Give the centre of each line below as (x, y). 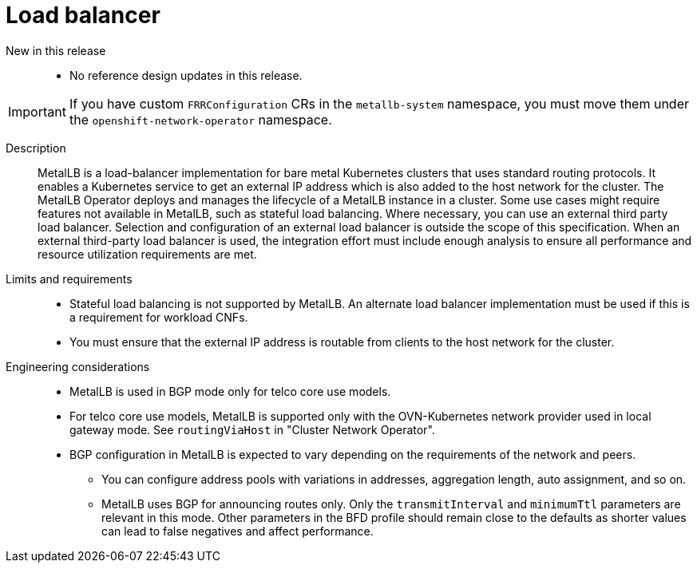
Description (36, 148)
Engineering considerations (78, 366)
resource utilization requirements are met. (147, 254)
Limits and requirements (69, 279)
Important (37, 111)
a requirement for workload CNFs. (159, 317)
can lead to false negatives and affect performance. (238, 531)
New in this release (56, 50)
